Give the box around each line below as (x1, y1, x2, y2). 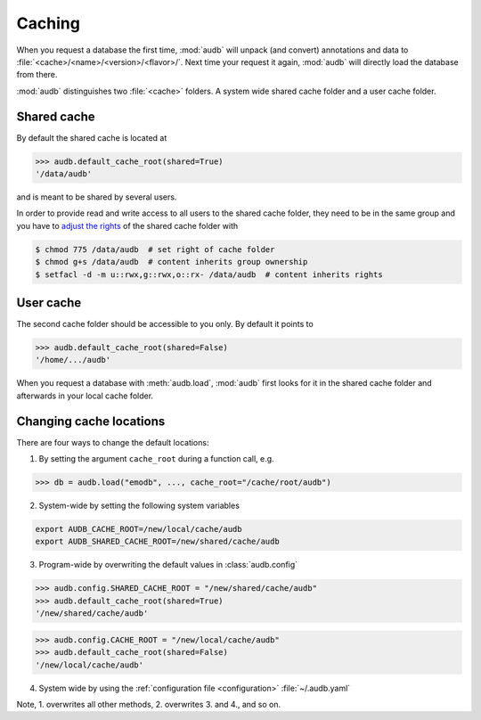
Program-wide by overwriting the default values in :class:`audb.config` (38, 560, 298, 570)
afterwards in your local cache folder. (16, 390, 154, 401)
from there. (16, 70, 58, 80)
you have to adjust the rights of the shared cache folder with (16, 220, 239, 231)
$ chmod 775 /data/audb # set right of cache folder (35, 244, 275, 254)
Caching (16, 13, 80, 33)
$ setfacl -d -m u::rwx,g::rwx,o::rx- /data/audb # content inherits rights (35, 269, 383, 280)
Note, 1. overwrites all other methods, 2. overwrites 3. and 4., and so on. (16, 699, 281, 709)
